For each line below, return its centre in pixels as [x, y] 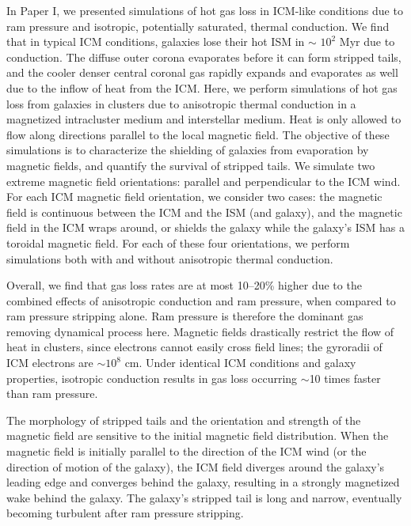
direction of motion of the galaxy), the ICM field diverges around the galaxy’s [196, 466]
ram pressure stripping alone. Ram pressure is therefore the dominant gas [185, 316]
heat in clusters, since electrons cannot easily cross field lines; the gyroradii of [194, 347]
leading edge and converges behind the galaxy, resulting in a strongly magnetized [203, 482]
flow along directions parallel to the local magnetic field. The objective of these [198, 134]
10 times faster [345, 378]
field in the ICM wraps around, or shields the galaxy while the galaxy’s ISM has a [205, 227]
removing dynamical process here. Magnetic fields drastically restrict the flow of [200, 331]
